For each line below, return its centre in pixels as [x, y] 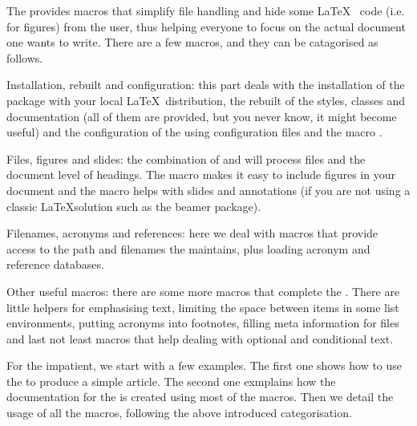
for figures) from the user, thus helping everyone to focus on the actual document [206, 26]
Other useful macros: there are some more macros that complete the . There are [203, 291]
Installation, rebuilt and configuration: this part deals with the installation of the [206, 85]
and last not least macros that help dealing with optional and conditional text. [200, 338]
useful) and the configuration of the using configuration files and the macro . [194, 132]
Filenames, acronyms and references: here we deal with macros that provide [192, 233]
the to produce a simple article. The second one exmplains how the [171, 381]
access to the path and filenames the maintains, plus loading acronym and [188, 248]
